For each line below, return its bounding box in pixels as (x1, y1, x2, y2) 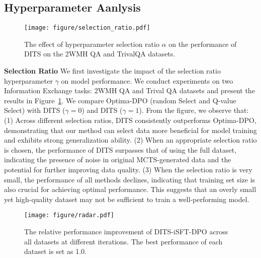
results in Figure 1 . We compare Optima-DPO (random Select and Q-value (4, 95, 236, 105)
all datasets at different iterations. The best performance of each (24, 236, 223, 246)
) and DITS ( (81, 105, 123, 115)
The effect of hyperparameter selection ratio (24, 38, 159, 49)
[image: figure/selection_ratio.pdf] (24, 24, 150, 32)
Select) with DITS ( (4, 105, 65, 115)
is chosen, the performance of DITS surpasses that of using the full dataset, (4, 144, 237, 155)
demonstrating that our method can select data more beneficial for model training (4, 124, 257, 135)
